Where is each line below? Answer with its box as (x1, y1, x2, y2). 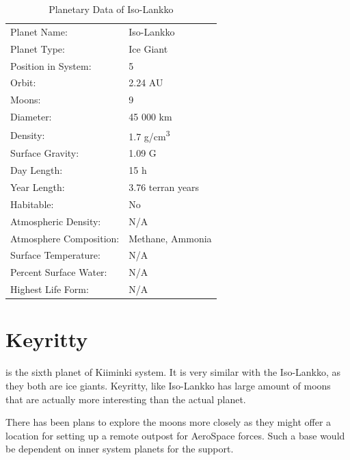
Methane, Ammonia (129, 231, 212, 245)
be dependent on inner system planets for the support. (5, 442, 234, 456)
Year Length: (10, 180, 65, 194)
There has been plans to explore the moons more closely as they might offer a (5, 415, 332, 429)
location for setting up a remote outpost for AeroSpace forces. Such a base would (5, 428, 345, 442)
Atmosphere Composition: (10, 231, 120, 245)
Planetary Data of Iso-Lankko (49, 2, 174, 16)
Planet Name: (10, 24, 68, 38)
